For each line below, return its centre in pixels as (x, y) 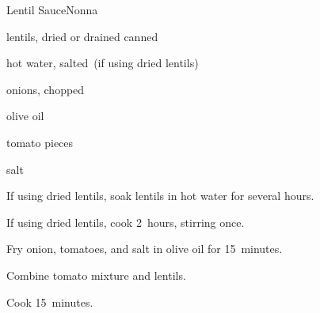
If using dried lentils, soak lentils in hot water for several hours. (160, 196)
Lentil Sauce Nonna (52, 9)
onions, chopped (46, 89)
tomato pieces (40, 142)
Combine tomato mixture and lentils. (96, 275)
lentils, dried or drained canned (82, 36)
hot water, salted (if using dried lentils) (103, 63)
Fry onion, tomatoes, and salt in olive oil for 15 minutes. (145, 249)
